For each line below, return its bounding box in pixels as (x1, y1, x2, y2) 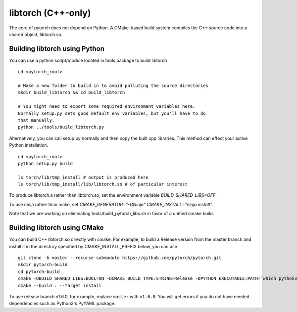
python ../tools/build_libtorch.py (18, 124, 104, 130)
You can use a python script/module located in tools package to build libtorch (9, 57, 167, 63)
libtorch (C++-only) (9, 7, 91, 18)
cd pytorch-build (18, 268, 60, 274)
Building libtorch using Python (9, 45, 105, 53)
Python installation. (9, 142, 49, 148)
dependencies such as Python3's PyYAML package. (9, 301, 116, 307)
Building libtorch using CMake (9, 223, 104, 232)
